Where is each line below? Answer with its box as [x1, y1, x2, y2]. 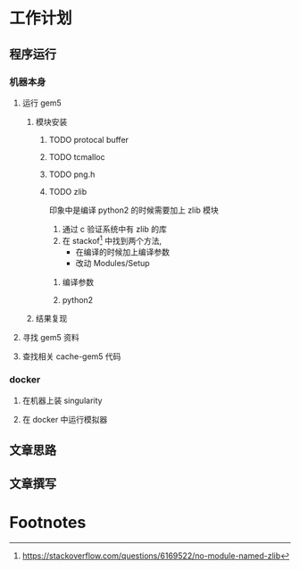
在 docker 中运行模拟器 [21, 414, 108, 424]
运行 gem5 [21, 97, 62, 108]
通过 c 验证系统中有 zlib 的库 [62, 223, 168, 234]
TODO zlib [48, 186, 87, 197]
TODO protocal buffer [48, 134, 129, 145]
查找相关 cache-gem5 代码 [21, 350, 121, 362]
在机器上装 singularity [21, 395, 103, 406]
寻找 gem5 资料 [21, 331, 79, 342]
